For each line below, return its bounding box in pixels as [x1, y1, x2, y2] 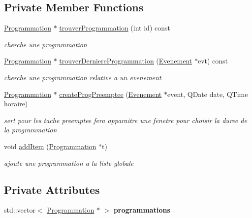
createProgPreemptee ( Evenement [59, 89, 162, 99]
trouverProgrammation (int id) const [59, 23, 170, 33]
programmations [113, 205, 170, 215]
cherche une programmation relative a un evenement [4, 72, 161, 82]
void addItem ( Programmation [4, 141, 96, 151]
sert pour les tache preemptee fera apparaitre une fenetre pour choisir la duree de [4, 115, 247, 125]
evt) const [197, 56, 228, 66]
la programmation [4, 125, 57, 135]
